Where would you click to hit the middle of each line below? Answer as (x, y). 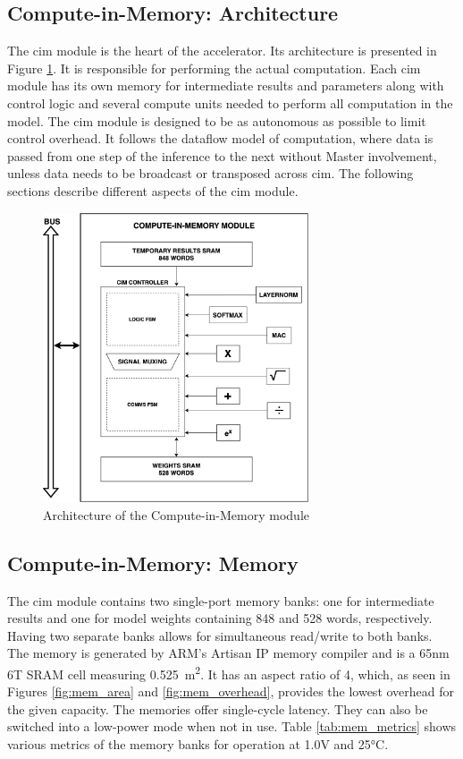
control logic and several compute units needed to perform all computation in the (230, 102)
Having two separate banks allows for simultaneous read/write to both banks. (220, 635)
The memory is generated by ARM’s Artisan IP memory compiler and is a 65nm (228, 653)
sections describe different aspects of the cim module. (153, 190)
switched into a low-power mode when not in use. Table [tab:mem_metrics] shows (232, 726)
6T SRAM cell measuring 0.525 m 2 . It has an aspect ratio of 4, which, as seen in (229, 672)
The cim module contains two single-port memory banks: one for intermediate (221, 600)
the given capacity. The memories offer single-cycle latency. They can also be (218, 708)
